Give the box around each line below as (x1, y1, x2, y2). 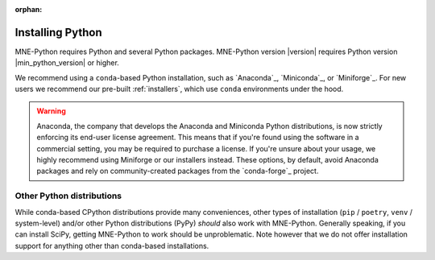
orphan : (14, 5, 43, 14)
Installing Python (14, 25, 102, 39)
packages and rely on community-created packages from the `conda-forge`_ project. (36, 166, 319, 176)
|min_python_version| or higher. (14, 58, 120, 68)
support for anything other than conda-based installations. (14, 241, 209, 250)
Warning (36, 106, 66, 116)
